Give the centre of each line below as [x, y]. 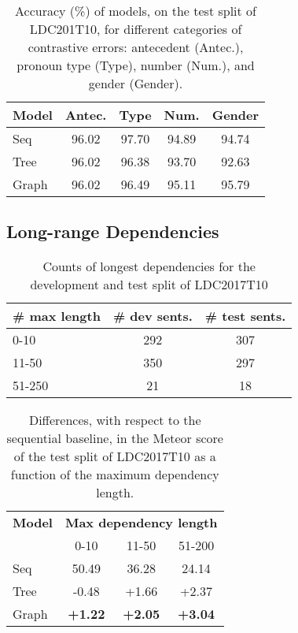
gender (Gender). [136, 83]
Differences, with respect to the [115, 420]
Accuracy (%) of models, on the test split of [136, 11]
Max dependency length [141, 523]
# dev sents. [153, 316]
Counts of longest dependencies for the [149, 266]
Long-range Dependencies [113, 231]
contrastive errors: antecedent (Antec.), [136, 47]
